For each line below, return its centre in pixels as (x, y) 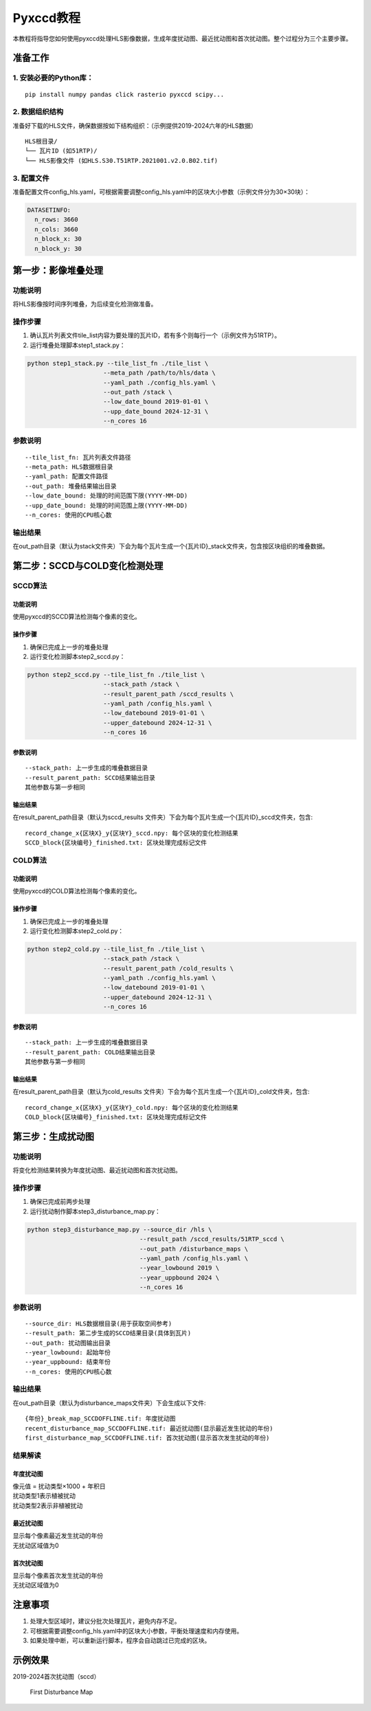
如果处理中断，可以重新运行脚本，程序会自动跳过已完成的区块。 (120, 1640)
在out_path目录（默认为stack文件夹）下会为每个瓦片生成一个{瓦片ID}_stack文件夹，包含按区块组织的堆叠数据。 (171, 546)
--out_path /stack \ (138, 392)
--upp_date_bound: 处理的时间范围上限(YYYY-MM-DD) (106, 505)
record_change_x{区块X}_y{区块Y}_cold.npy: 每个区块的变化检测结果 (132, 1107)
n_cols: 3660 (56, 229)
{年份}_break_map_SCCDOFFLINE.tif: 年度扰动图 (100, 1419)
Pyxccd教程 (47, 18)
